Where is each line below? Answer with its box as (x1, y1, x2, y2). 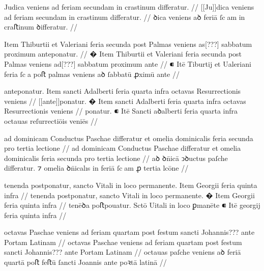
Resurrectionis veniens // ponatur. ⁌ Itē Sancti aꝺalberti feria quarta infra (4, 105, 238, 116)
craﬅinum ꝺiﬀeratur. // (4, 21, 77, 32)
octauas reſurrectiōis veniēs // (4, 115, 98, 126)
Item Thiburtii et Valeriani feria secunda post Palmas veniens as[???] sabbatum (4, 38, 252, 49)
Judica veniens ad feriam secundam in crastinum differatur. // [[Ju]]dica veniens (4, 2, 254, 12)
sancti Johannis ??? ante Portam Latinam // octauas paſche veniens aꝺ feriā (4, 247, 241, 257)
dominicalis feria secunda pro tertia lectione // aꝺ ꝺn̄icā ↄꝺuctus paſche (4, 152, 228, 163)
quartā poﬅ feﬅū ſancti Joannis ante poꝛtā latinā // (4, 257, 167, 267)
